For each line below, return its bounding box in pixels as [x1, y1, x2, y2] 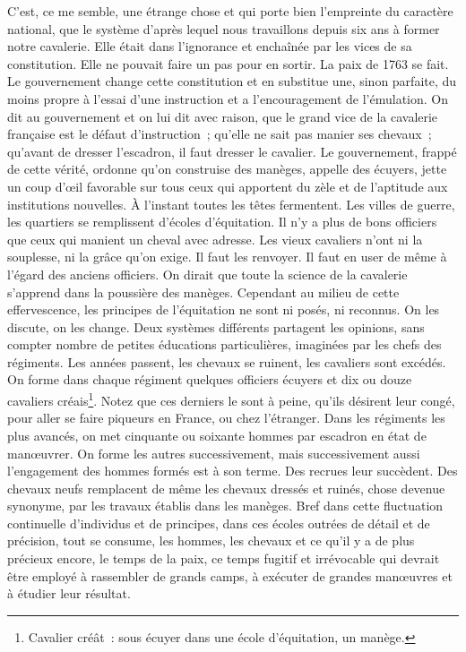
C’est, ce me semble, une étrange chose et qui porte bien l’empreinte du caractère [7, 2, 453, 20]
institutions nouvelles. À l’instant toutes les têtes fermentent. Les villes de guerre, [7, 194, 455, 213]
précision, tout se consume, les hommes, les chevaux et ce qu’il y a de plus [7, 531, 415, 550]
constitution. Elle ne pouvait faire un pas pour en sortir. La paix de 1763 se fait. [7, 54, 449, 73]
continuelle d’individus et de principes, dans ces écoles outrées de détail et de [7, 513, 430, 532]
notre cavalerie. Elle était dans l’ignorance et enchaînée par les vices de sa [7, 37, 412, 56]
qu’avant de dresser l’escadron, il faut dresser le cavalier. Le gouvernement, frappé [7, 142, 457, 160]
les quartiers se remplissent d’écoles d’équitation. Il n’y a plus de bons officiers [7, 212, 437, 231]
